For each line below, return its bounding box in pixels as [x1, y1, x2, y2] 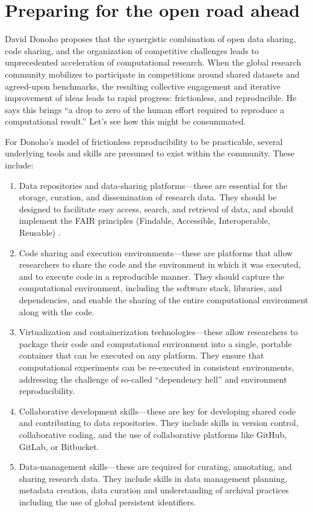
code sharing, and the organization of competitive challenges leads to [5, 44, 259, 57]
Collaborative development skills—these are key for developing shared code [19, 404, 296, 417]
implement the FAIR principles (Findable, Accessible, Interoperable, [19, 214, 270, 227]
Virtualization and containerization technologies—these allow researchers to [19, 325, 298, 338]
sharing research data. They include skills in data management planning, [19, 472, 288, 484]
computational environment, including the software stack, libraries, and [19, 282, 282, 294]
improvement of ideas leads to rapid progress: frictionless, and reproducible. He [5, 91, 297, 104]
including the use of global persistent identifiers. [19, 495, 196, 508]
